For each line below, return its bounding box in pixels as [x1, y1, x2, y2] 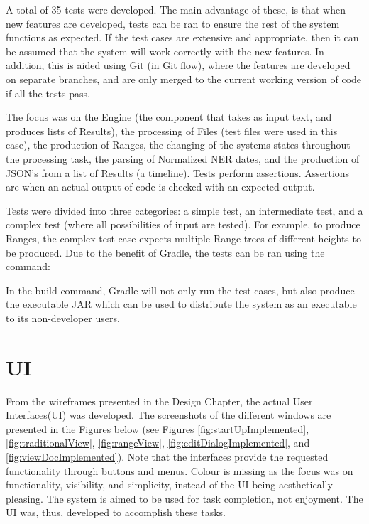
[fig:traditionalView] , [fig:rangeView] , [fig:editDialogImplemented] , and [6, 435, 310, 450]
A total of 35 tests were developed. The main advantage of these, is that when [6, 2, 346, 16]
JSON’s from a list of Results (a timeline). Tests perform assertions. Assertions [6, 165, 350, 180]
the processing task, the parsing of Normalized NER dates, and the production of [6, 151, 360, 166]
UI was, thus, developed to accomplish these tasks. [6, 505, 226, 520]
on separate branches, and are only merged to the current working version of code [6, 71, 362, 86]
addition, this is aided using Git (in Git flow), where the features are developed [6, 58, 351, 73]
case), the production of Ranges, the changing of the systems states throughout [6, 137, 351, 152]
